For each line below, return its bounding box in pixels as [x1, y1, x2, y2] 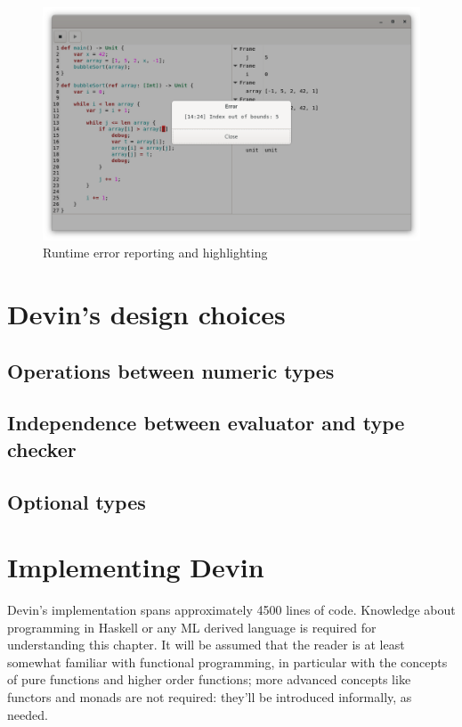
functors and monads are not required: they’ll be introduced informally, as [7, 688, 412, 707]
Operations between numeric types [7, 356, 335, 384]
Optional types [7, 487, 146, 515]
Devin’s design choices [7, 296, 286, 332]
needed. [7, 705, 48, 723]
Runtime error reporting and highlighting [43, 243, 268, 262]
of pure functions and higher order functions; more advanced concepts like [7, 670, 411, 689]
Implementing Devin [7, 549, 264, 585]
